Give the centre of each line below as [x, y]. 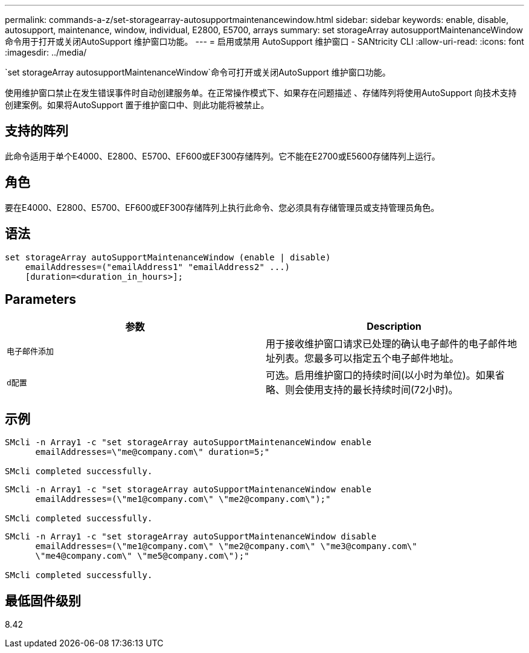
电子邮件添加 [30, 351]
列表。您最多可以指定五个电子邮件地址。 [367, 359]
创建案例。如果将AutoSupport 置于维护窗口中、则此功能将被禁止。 [137, 105]
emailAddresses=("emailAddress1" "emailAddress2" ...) [158, 267]
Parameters [40, 299]
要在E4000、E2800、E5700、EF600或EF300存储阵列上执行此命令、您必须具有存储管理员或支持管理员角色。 [222, 207]
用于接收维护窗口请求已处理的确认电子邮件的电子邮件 [387, 344]
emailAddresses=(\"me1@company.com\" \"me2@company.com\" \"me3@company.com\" [226, 546]
